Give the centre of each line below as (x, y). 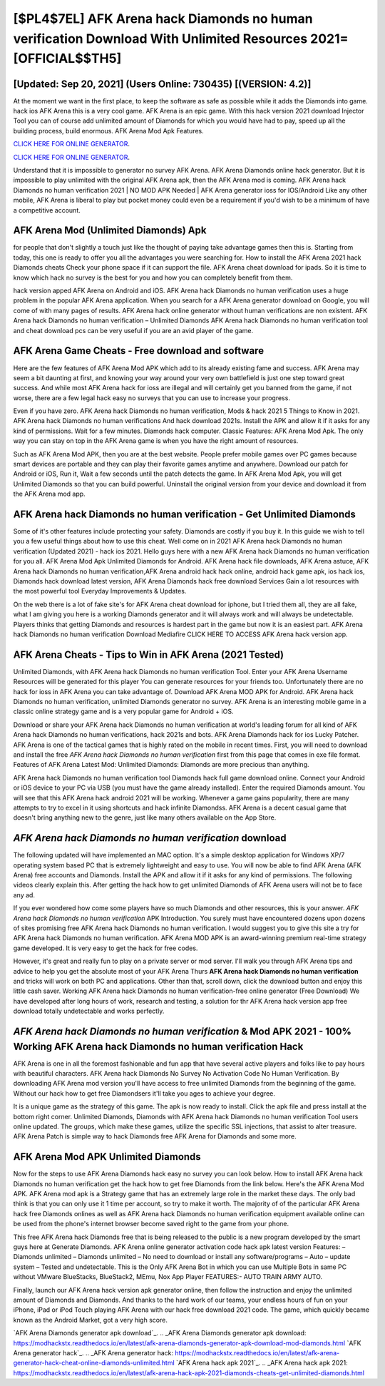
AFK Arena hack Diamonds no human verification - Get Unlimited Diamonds (185, 514)
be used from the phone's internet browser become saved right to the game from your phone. (151, 1224)
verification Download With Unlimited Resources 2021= (181, 39)
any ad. (24, 895)
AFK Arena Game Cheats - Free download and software (138, 351)
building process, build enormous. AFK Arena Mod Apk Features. (109, 131)
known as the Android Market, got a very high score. (90, 1320)
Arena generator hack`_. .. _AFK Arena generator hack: (93, 1352)
